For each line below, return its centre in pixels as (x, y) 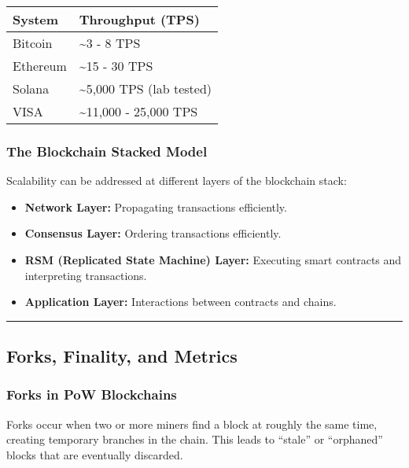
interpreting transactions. (86, 275)
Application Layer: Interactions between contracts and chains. (181, 302)
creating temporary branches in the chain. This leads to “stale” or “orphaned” (195, 439)
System (36, 19)
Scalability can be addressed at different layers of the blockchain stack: (177, 181)
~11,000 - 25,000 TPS (138, 111)
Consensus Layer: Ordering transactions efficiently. (153, 233)
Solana (31, 88)
